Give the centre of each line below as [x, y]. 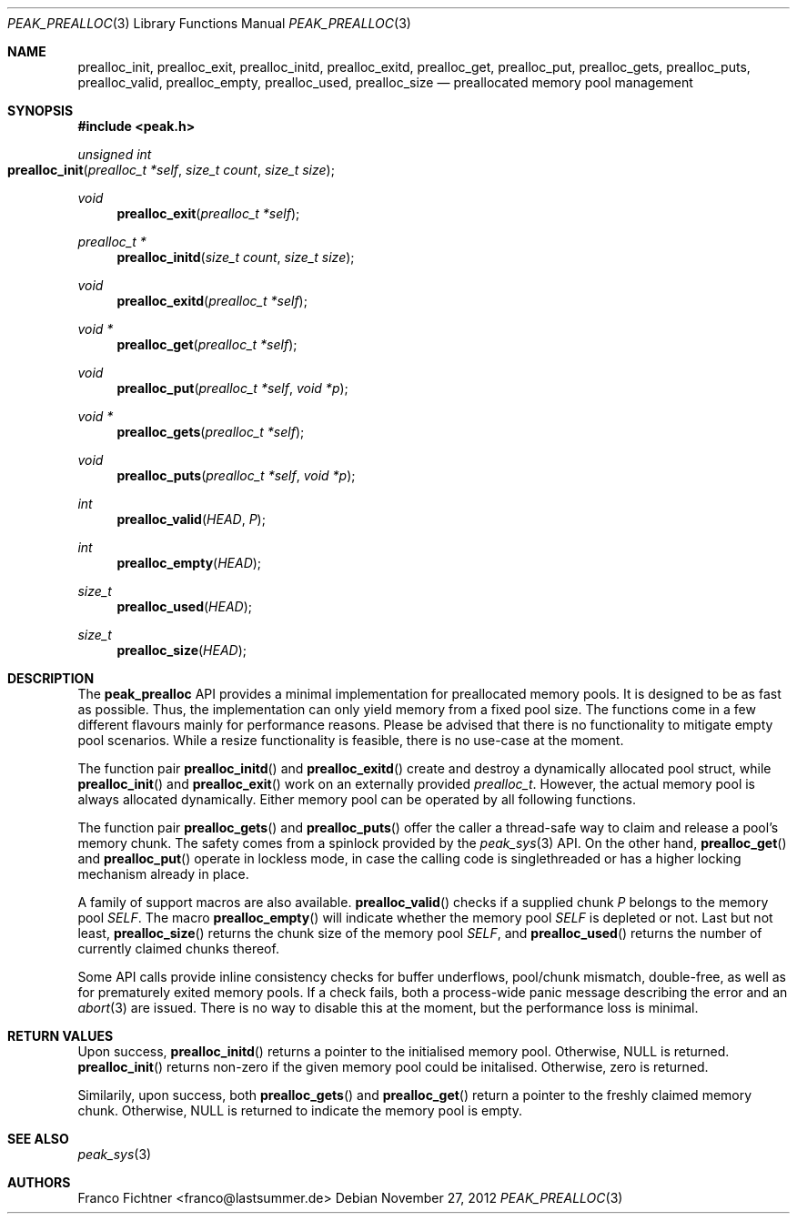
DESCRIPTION [51, 678]
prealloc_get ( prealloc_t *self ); [207, 344]
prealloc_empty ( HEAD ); [189, 563]
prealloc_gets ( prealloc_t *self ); [211, 432]
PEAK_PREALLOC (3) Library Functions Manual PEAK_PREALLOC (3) [209, 23]
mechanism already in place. [163, 874]
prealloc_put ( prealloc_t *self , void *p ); [232, 388]
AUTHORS [39, 1182]
